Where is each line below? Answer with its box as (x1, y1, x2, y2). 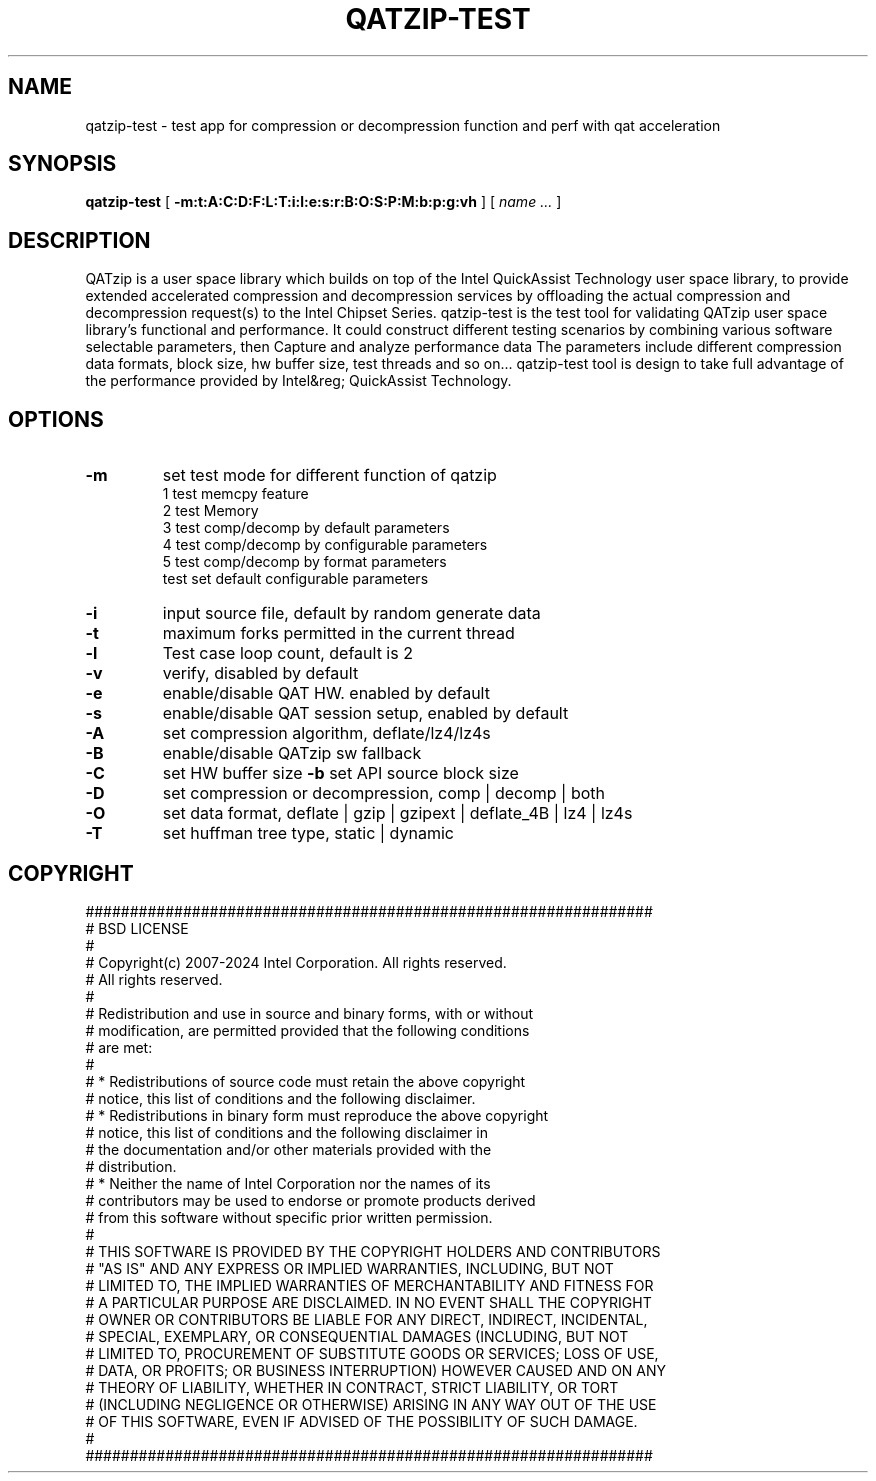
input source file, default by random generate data (162, 603, 541, 624)
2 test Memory (162, 502, 259, 520)
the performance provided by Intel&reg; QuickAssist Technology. (85, 372, 512, 390)
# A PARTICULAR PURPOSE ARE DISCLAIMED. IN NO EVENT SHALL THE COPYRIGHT (85, 1293, 652, 1311)
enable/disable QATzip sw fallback (162, 743, 422, 764)
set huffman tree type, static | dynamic (162, 823, 454, 844)
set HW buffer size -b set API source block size (162, 763, 519, 784)
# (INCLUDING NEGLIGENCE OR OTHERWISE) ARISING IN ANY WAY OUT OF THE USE (85, 1395, 657, 1413)
